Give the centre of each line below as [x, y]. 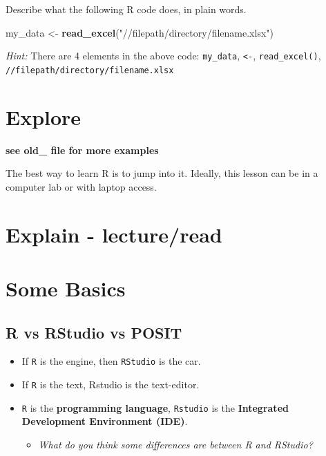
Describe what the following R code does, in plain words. [126, 9]
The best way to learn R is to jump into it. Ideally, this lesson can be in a [162, 173]
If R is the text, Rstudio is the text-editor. [111, 384]
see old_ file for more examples [82, 150]
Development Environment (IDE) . [105, 421]
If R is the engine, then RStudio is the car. [111, 361]
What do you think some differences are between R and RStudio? [175, 444]
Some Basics [66, 288]
